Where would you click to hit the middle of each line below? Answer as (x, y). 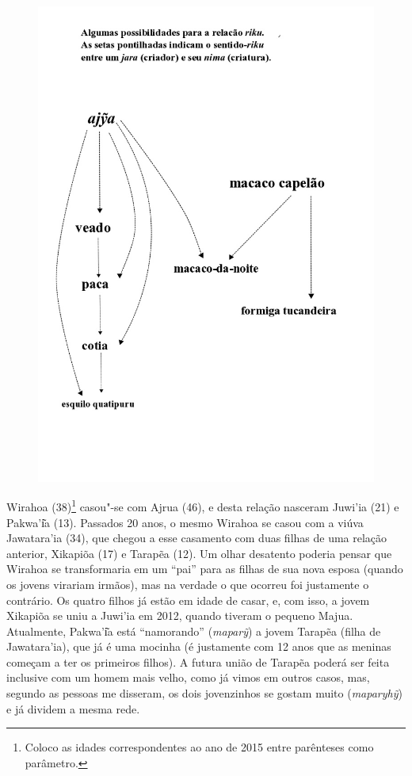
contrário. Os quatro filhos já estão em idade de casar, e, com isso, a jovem (188, 600)
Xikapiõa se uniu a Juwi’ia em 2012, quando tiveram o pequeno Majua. (180, 615)
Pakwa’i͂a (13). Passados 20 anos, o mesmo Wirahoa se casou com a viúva (185, 522)
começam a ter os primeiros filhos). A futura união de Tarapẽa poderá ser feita (198, 661)
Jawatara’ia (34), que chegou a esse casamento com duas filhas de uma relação (197, 538)
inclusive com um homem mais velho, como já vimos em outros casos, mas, (188, 677)
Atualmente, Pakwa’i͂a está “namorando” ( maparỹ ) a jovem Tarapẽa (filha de (194, 631)
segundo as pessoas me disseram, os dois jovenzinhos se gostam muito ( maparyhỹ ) (204, 693)
